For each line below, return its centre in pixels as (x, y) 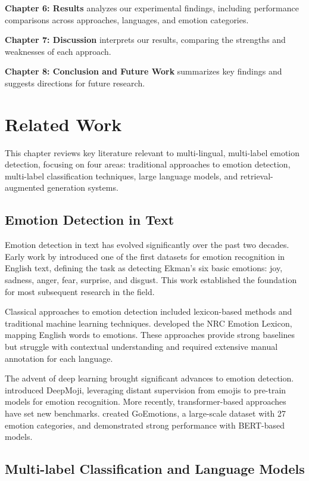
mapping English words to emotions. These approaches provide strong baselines (150, 335)
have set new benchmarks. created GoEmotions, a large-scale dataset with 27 (146, 413)
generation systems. (83, 187)
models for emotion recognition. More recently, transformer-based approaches (146, 401)
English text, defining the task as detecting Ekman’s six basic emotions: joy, (144, 268)
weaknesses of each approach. (58, 51)
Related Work (63, 124)
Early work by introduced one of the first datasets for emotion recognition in (145, 256)
